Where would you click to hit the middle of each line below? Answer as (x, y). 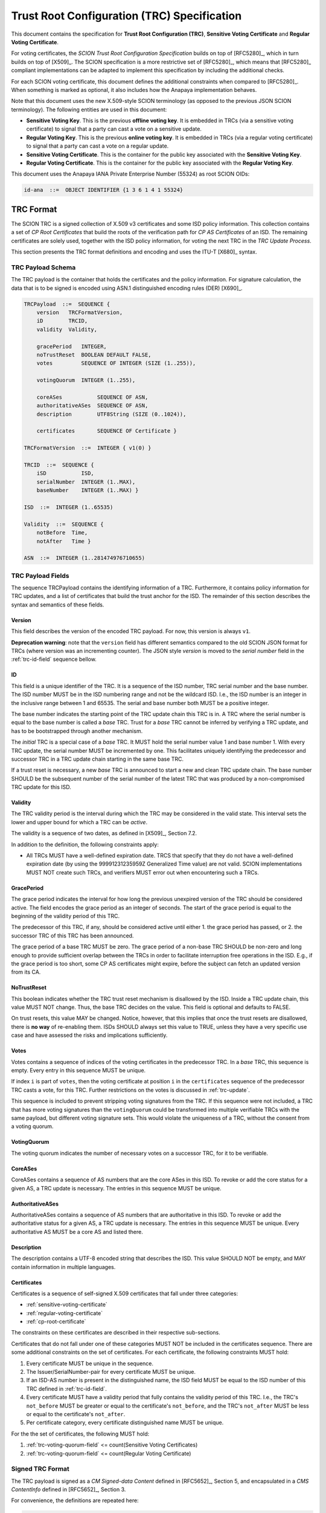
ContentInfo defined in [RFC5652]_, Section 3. (69, 1489)
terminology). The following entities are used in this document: (89, 110)
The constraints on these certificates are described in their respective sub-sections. (116, 1333)
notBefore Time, (62, 533)
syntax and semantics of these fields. (58, 605)
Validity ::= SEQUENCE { (64, 524)
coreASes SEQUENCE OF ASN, (92, 397)
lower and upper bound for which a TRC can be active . (79, 822)
